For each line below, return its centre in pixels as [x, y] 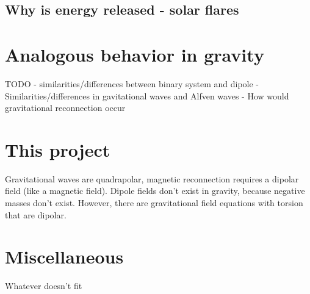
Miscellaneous [64, 256]
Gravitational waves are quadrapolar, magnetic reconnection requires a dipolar [152, 178]
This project [58, 149]
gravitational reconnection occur [65, 108]
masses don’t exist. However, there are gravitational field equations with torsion [154, 203]
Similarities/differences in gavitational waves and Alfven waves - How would [147, 95]
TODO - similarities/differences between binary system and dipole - [132, 83]
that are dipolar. [36, 214]
